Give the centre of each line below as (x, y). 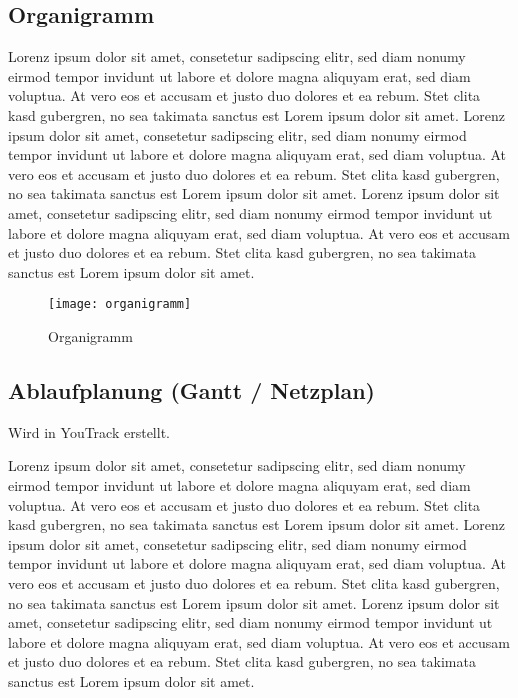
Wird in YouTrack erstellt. (89, 431)
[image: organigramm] (120, 304)
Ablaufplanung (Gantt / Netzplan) (191, 389)
